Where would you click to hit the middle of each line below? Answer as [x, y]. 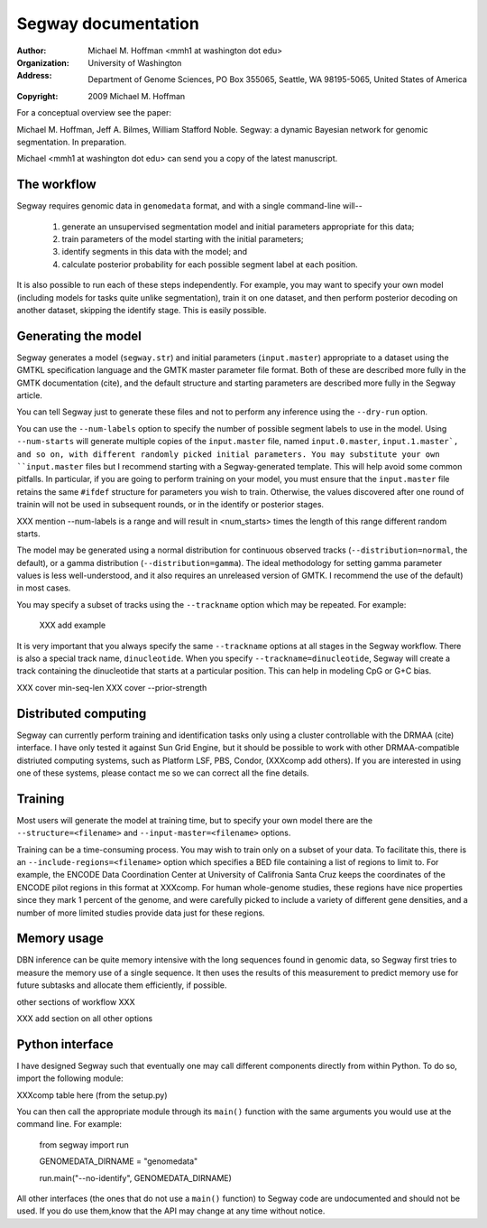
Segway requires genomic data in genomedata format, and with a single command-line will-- [189, 206]
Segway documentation [108, 23]
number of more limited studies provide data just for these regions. [141, 913]
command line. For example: [69, 1124]
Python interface [65, 1044]
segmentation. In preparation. [72, 142]
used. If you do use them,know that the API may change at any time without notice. [171, 1211]
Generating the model [79, 335]
